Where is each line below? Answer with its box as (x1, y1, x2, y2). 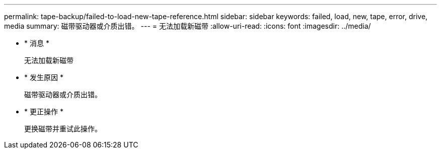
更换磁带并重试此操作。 (24, 124, 102, 133)
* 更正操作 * (24, 107, 63, 116)
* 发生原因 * (24, 73, 63, 82)
